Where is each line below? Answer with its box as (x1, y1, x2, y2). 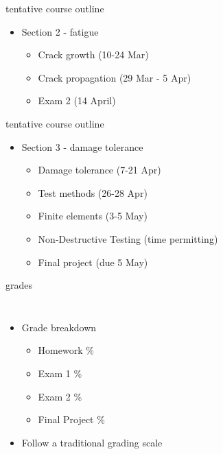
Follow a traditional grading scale (21, 435, 163, 449)
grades (5, 278, 33, 292)
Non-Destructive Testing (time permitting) (38, 231, 218, 246)
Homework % (38, 343, 94, 357)
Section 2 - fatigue (21, 24, 99, 38)
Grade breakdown (21, 320, 97, 334)
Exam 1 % (38, 366, 82, 380)
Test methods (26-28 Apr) (38, 185, 148, 200)
